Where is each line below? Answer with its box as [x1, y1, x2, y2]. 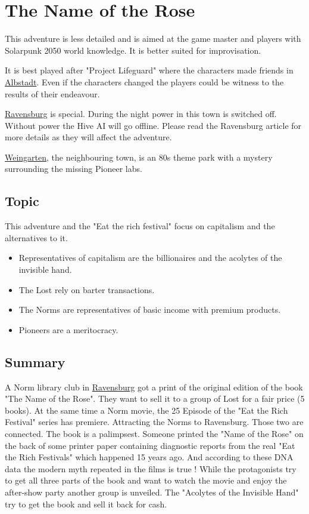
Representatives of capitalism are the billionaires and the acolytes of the [18, 251, 282, 264]
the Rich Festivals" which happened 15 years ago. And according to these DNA [5, 451, 294, 463]
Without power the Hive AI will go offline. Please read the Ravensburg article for [5, 119, 302, 131]
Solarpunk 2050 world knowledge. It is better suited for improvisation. [5, 44, 261, 56]
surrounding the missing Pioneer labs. [5, 162, 142, 175]
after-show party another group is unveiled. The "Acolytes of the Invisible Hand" [5, 485, 299, 498]
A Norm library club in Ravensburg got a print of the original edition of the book [5, 380, 303, 393]
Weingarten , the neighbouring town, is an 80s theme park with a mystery [5, 150, 273, 163]
